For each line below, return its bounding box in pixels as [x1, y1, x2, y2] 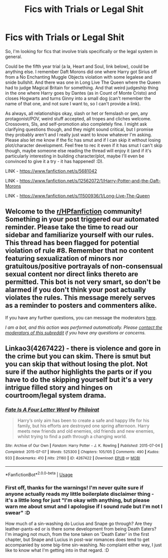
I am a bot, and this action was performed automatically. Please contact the [5, 324, 162, 330]
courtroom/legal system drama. [5, 391, 106, 400]
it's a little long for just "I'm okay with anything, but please [5, 496, 150, 503]
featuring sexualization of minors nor [5, 254, 123, 263]
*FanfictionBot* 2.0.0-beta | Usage [5, 471, 73, 478]
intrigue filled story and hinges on [5, 384, 113, 392]
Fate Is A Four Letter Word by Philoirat [5, 406, 99, 413]
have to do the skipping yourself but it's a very [5, 376, 153, 384]
